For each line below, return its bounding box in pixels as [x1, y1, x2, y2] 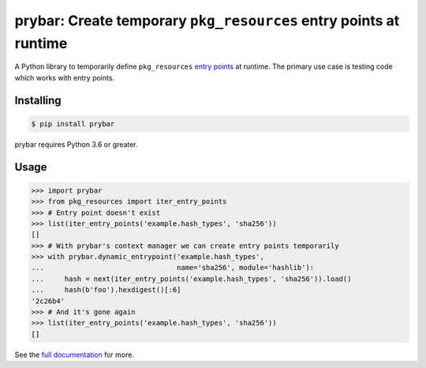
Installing [14, 93, 62, 107]
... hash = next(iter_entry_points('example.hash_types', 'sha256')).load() [31, 274, 352, 284]
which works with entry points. [14, 73, 114, 82]
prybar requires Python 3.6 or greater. [14, 139, 138, 149]
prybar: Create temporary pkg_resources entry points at [14, 12, 400, 29]
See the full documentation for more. [14, 350, 134, 359]
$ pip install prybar [31, 119, 115, 128]
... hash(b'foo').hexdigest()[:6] [31, 285, 181, 295]
